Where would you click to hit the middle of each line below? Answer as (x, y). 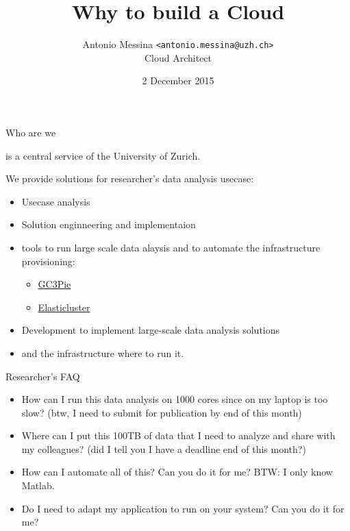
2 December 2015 (178, 81)
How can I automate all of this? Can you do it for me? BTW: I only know (177, 472)
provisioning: (48, 261)
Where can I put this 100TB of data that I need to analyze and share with (178, 435)
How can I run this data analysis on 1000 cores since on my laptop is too (175, 399)
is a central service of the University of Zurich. (103, 155)
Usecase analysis (56, 201)
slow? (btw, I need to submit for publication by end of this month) (162, 412)
